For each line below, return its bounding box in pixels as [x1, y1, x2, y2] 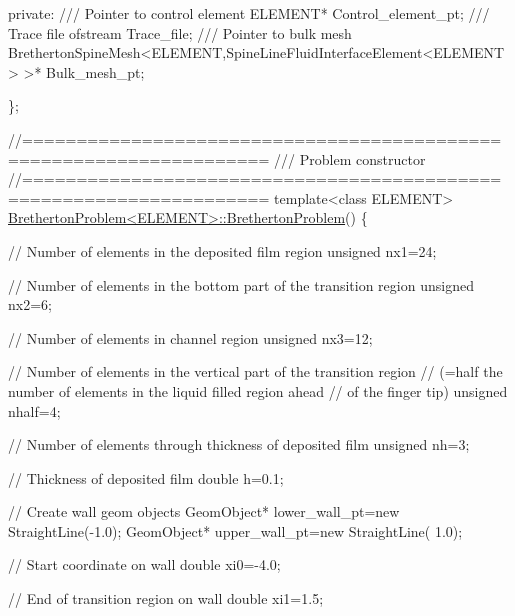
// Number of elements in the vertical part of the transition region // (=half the [8, 361, 503, 382]
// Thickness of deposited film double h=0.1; [8, 467, 284, 488]
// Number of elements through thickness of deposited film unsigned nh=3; [8, 434, 470, 455]
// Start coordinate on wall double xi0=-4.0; [8, 554, 281, 575]
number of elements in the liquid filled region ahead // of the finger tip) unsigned [8, 380, 508, 401]
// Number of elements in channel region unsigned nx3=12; [8, 327, 373, 348]
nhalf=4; [8, 400, 61, 421]
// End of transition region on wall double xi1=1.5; [8, 588, 324, 609]
